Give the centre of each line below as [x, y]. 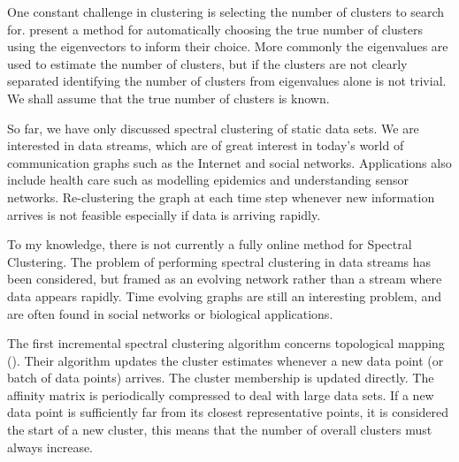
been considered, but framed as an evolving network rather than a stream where [225, 279]
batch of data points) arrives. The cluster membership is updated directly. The [221, 378]
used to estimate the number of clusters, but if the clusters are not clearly [207, 63]
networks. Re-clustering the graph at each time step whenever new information [221, 197]
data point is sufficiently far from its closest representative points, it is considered [228, 412]
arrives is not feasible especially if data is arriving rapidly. [164, 214]
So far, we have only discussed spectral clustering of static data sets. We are [213, 128]
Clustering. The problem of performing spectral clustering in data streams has [219, 261]
